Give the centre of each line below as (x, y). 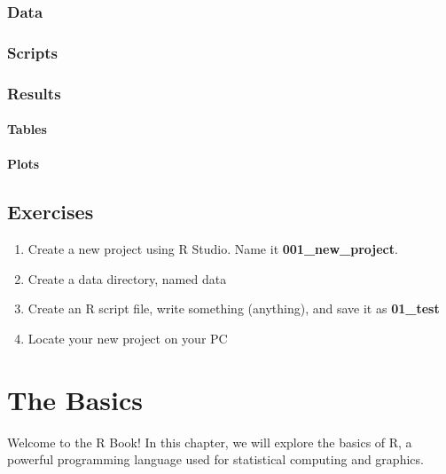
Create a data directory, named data (127, 278)
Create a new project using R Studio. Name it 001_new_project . (213, 249)
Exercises (51, 212)
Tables (27, 129)
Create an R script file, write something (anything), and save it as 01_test (234, 308)
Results (34, 93)
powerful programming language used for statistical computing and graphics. (215, 459)
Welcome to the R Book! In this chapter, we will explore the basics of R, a (210, 442)
